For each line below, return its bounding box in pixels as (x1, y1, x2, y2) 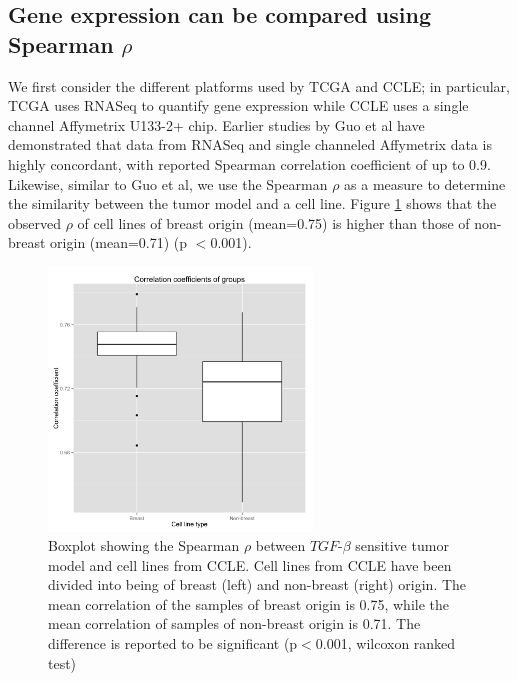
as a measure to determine (344, 173, 506, 194)
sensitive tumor (355, 535, 449, 556)
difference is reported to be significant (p (48, 633, 298, 654)
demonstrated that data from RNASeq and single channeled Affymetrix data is (8, 134, 492, 155)
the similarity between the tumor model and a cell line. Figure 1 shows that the (8, 193, 497, 214)
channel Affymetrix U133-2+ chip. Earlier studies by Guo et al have (8, 114, 425, 135)
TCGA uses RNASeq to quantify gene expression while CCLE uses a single (8, 95, 469, 116)
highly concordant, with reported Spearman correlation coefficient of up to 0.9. (8, 153, 491, 174)
